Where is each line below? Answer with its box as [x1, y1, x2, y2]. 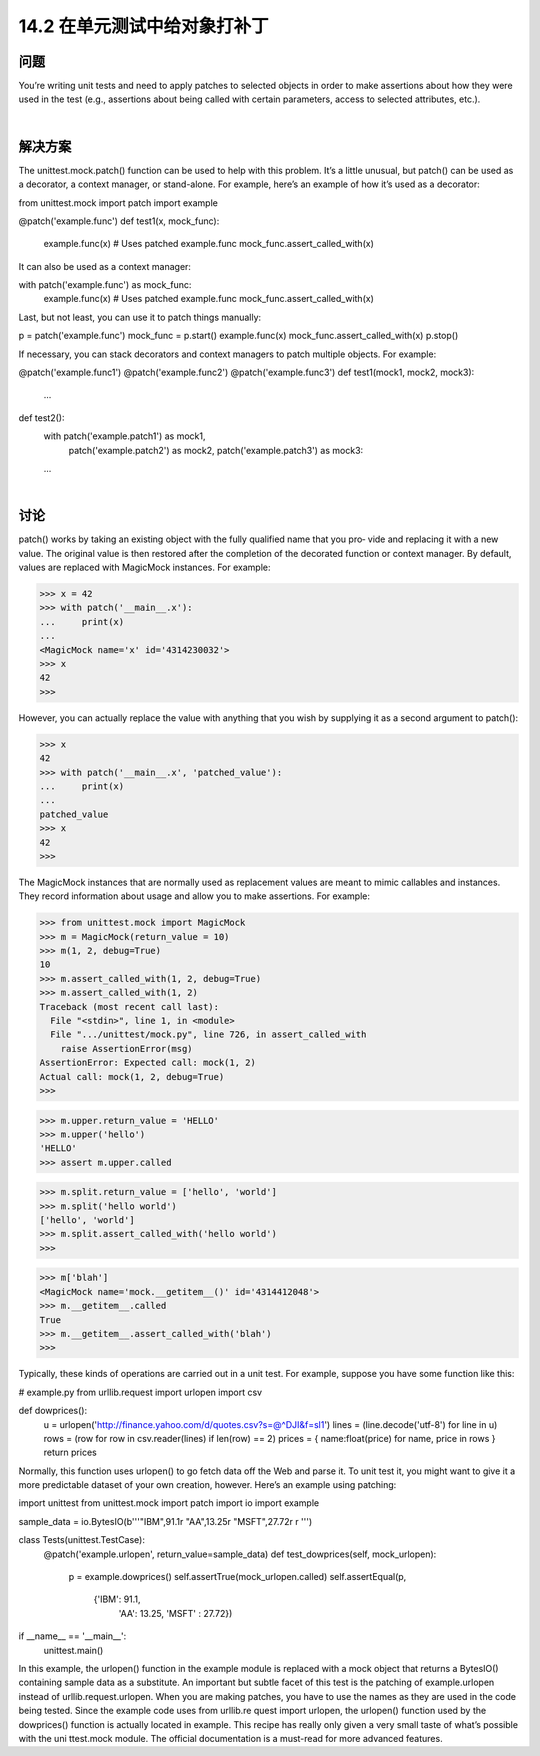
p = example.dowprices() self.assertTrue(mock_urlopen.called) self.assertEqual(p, [68, 1571, 407, 1583]
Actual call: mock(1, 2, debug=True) [39, 1071, 225, 1082]
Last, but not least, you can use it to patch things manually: [18, 311, 262, 323]
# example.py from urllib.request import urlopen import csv [18, 1386, 263, 1398]
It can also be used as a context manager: [18, 260, 192, 272]
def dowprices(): [18, 1405, 88, 1417]
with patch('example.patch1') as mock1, [43, 430, 206, 442]
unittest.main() [43, 1644, 104, 1656]
